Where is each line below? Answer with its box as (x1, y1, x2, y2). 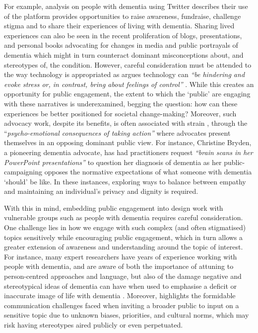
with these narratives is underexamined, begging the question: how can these (4, 98, 238, 108)
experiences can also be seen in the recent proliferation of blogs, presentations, (4, 30, 242, 40)
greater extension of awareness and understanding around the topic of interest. (4, 242, 243, 252)
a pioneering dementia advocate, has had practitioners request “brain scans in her (4, 147, 253, 157)
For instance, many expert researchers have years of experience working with (4, 251, 237, 261)
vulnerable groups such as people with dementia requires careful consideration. (4, 212, 243, 223)
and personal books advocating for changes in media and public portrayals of (4, 40, 238, 50)
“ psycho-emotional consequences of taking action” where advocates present (4, 127, 231, 138)
